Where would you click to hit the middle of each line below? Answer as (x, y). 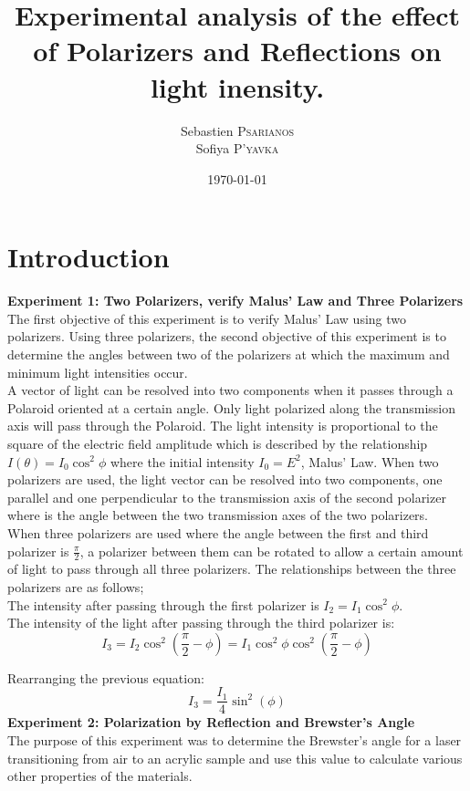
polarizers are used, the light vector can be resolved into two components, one (225, 479)
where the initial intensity (182, 461)
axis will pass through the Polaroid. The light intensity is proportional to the (223, 426)
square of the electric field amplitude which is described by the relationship (218, 443)
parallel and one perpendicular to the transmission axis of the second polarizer (227, 497)
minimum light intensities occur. (98, 372)
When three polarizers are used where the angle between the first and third (218, 532)
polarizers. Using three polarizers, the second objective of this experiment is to (227, 336)
